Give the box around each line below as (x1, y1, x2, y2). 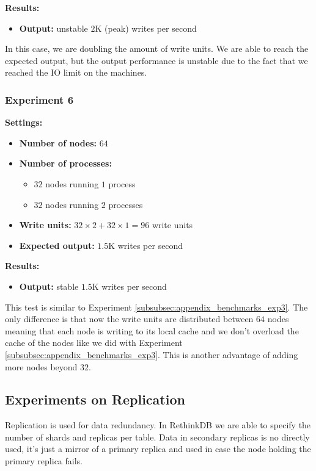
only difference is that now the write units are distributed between (5, 312, 254, 325)
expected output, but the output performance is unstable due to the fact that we (5, 54, 308, 67)
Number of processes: (19, 157, 112, 170)
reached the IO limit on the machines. (5, 66, 147, 79)
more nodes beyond (5, 360, 78, 373)
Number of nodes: (19, 136, 97, 149)
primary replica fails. (5, 455, 83, 467)
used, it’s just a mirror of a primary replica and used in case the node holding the (5, 442, 311, 455)
